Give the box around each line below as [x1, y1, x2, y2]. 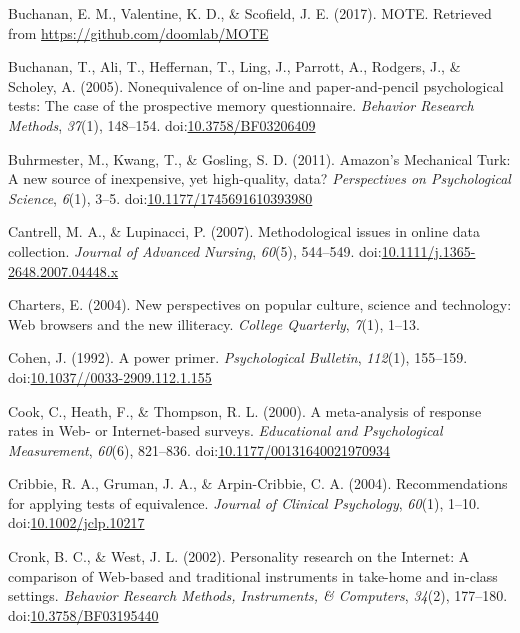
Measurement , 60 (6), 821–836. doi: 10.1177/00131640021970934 [8, 439, 391, 460]
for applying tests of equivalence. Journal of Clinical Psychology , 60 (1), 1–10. [8, 492, 480, 513]
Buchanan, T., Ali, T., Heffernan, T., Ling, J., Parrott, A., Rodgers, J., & [8, 56, 461, 77]
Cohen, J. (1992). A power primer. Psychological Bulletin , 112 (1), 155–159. [8, 347, 468, 368]
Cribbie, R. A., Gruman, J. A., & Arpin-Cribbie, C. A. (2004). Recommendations [8, 473, 508, 494]
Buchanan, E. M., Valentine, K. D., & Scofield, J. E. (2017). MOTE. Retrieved [8, 3, 492, 23]
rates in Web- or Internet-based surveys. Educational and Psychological [8, 420, 443, 441]
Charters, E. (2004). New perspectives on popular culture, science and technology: [8, 294, 512, 315]
